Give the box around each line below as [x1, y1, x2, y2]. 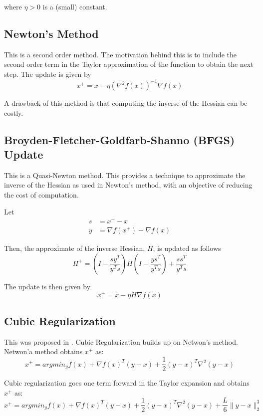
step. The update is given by [4, 68, 91, 79]
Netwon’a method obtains [4, 346, 83, 357]
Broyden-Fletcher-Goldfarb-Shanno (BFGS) [4, 132, 235, 147]
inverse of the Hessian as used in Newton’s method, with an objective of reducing [4, 180, 253, 190]
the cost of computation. [4, 190, 79, 200]
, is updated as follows [153, 243, 221, 253]
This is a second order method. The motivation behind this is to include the [4, 49, 237, 59]
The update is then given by [4, 281, 91, 291]
